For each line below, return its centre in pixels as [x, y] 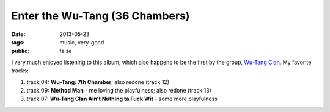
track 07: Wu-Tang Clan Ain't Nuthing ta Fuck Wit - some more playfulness [122, 99]
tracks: [20, 71]
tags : [18, 42]
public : [20, 51]
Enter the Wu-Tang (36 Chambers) [101, 16]
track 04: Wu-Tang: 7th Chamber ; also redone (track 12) [98, 82]
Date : [18, 34]
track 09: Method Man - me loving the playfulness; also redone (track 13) [119, 90]
